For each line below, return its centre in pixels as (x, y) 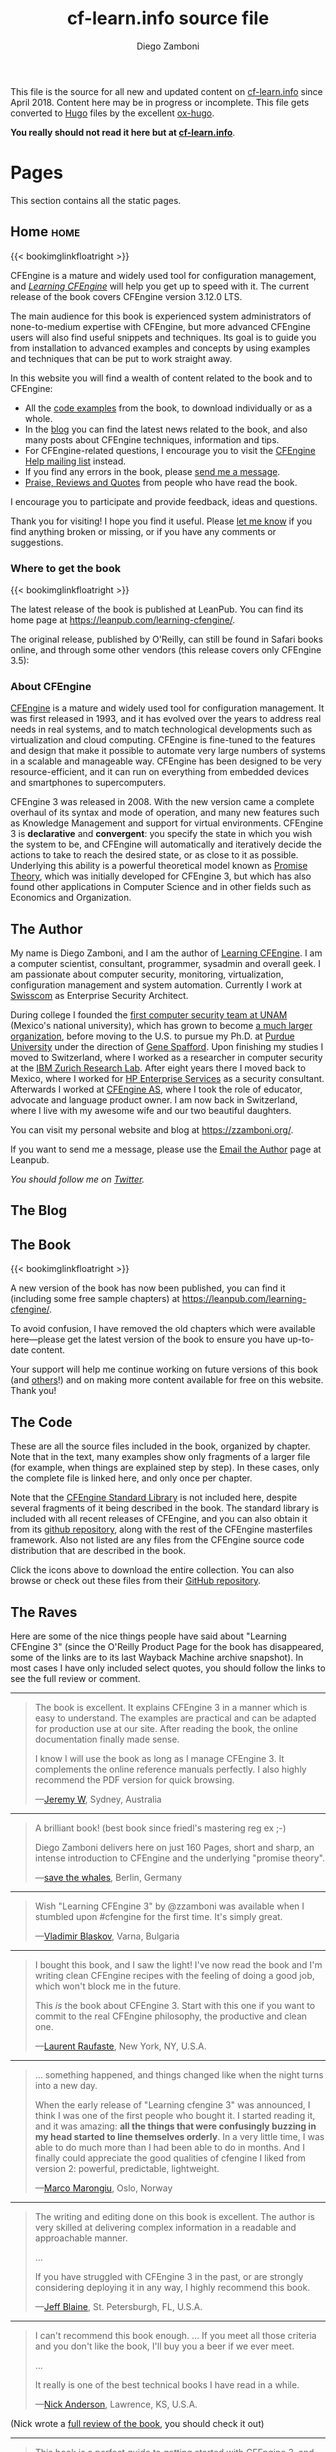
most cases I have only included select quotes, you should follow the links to (168, 1668)
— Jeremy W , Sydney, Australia (98, 1799)
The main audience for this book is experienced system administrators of (161, 316)
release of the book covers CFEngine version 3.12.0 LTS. (126, 296)
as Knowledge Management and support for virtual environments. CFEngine (167, 823)
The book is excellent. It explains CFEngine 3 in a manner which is (171, 1707)
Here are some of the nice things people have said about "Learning (148, 1636)
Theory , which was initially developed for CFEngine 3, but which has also (161, 876)
